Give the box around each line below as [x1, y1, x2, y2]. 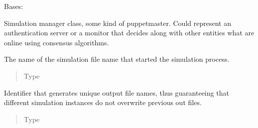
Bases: [4, 1, 23, 11]
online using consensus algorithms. [4, 37, 109, 47]
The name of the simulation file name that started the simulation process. [4, 54, 230, 64]
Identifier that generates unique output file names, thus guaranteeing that [4, 87, 229, 98]
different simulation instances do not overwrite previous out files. [4, 97, 202, 108]
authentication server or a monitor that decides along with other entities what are [4, 27, 255, 38]
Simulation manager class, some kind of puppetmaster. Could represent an [4, 17, 231, 28]
